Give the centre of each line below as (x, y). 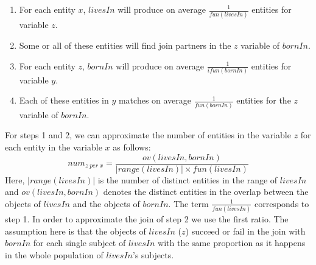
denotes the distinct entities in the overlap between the (206, 192)
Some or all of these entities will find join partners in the (125, 45)
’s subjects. (153, 254)
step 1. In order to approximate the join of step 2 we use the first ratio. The (147, 219)
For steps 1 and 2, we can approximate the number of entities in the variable (148, 135)
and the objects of (106, 203)
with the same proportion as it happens (232, 243)
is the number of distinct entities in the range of (188, 179)
